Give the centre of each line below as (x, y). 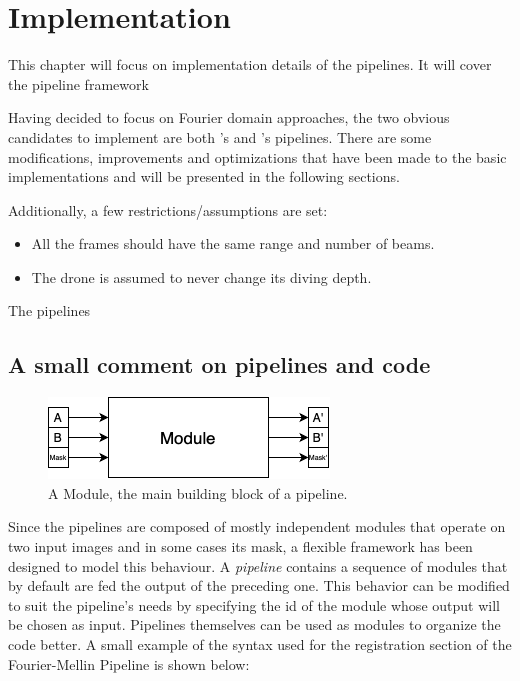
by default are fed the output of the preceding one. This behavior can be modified (259, 585)
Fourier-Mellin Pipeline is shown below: (129, 663)
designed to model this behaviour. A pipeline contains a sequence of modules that (258, 565)
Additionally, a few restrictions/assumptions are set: (168, 209)
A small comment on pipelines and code (219, 364)
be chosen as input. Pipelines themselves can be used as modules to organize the (254, 624)
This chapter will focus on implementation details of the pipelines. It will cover (250, 64)
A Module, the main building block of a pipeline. (198, 492)
